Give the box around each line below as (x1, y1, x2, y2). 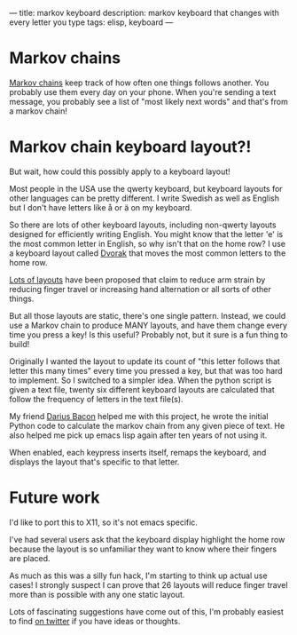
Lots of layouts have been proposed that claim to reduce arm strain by (9, 274, 266, 285)
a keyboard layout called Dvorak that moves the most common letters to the (9, 248, 286, 258)
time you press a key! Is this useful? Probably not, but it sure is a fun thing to (9, 329, 288, 340)
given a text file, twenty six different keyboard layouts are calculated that (9, 384, 275, 394)
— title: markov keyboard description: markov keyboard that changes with (9, 8, 279, 18)
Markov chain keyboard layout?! (9, 137, 252, 157)
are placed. (9, 552, 51, 563)
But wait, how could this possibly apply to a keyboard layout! (9, 166, 231, 177)
